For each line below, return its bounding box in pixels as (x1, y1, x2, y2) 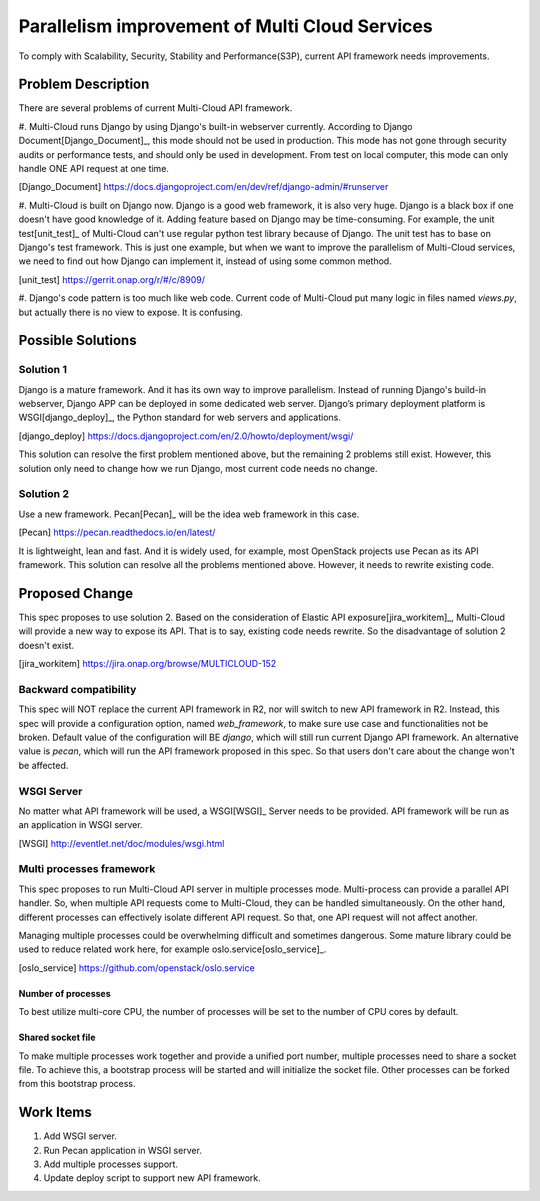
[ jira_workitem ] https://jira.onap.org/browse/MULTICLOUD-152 (18, 658, 277, 670)
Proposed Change (18, 585, 134, 602)
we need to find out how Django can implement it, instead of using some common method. (18, 255, 392, 267)
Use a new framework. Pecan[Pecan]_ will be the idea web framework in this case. (18, 508, 360, 520)
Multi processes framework (18, 862, 156, 876)
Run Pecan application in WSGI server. (43, 1144, 202, 1156)
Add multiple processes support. (43, 1158, 179, 1170)
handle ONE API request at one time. (18, 163, 170, 175)
